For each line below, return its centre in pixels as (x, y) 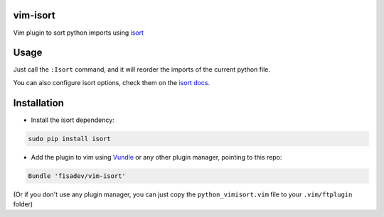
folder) (23, 204)
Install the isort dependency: (73, 120)
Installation (38, 103)
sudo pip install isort (70, 139)
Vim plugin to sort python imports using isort (79, 33)
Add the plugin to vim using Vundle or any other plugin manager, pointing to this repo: (156, 157)
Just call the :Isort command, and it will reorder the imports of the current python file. (142, 69)
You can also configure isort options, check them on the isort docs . (112, 82)
